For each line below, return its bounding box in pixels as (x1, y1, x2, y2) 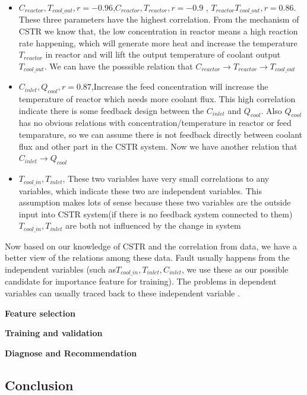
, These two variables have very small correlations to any (62, 172, 270, 185)
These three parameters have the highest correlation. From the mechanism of (18, 13, 299, 26)
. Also (261, 104, 282, 116)
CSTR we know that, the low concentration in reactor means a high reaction (18, 25, 298, 37)
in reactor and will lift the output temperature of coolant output (45, 48, 281, 61)
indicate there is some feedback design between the (18, 104, 204, 116)
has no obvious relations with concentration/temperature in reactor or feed (18, 116, 292, 129)
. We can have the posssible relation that (44, 59, 193, 72)
